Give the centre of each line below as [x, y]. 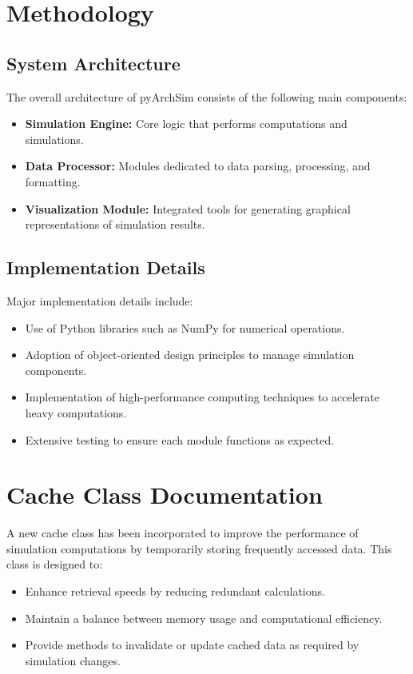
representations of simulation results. [115, 224]
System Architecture [93, 63]
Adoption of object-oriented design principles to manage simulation [190, 355]
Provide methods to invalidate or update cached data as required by [192, 645]
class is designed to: [55, 564]
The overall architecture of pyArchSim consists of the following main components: [207, 96]
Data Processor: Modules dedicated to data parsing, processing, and [198, 166]
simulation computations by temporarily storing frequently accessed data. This [199, 548]
